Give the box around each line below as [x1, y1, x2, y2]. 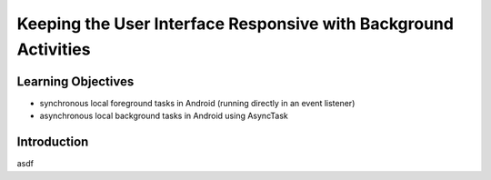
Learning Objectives [16, 74, 135, 89]
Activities [16, 39, 91, 59]
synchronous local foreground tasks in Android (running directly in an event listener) [39, 97, 356, 108]
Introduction [16, 135, 89, 150]
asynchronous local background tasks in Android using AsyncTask [39, 110, 288, 122]
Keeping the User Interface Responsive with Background [16, 14, 455, 34]
